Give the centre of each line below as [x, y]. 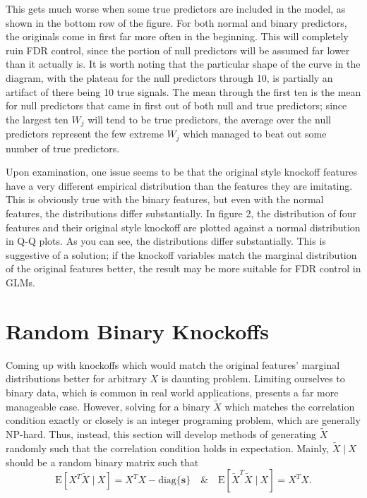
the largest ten [37, 119]
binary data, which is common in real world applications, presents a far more [172, 392]
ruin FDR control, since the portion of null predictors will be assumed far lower [178, 50]
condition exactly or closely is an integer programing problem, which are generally [183, 420]
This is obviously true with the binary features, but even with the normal [165, 199]
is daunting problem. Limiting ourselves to [253, 378]
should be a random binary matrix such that [102, 462]
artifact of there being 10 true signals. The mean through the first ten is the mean [183, 91]
